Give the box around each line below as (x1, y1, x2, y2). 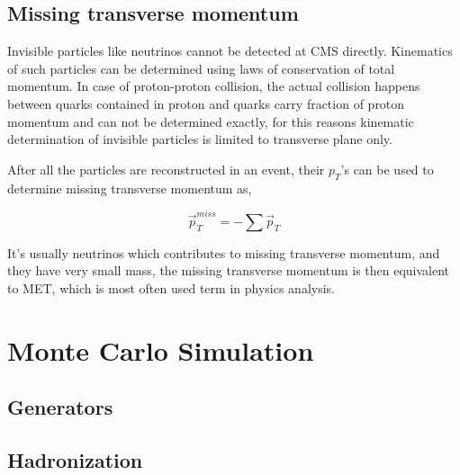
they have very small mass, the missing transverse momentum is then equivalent (7, 261, 450, 280)
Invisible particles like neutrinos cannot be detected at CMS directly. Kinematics (7, 41, 453, 60)
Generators (7, 393, 113, 421)
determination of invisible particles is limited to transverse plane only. (7, 130, 392, 148)
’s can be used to (340, 159, 434, 178)
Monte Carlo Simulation (7, 331, 314, 368)
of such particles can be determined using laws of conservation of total (7, 58, 395, 77)
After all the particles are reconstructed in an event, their (7, 159, 325, 178)
